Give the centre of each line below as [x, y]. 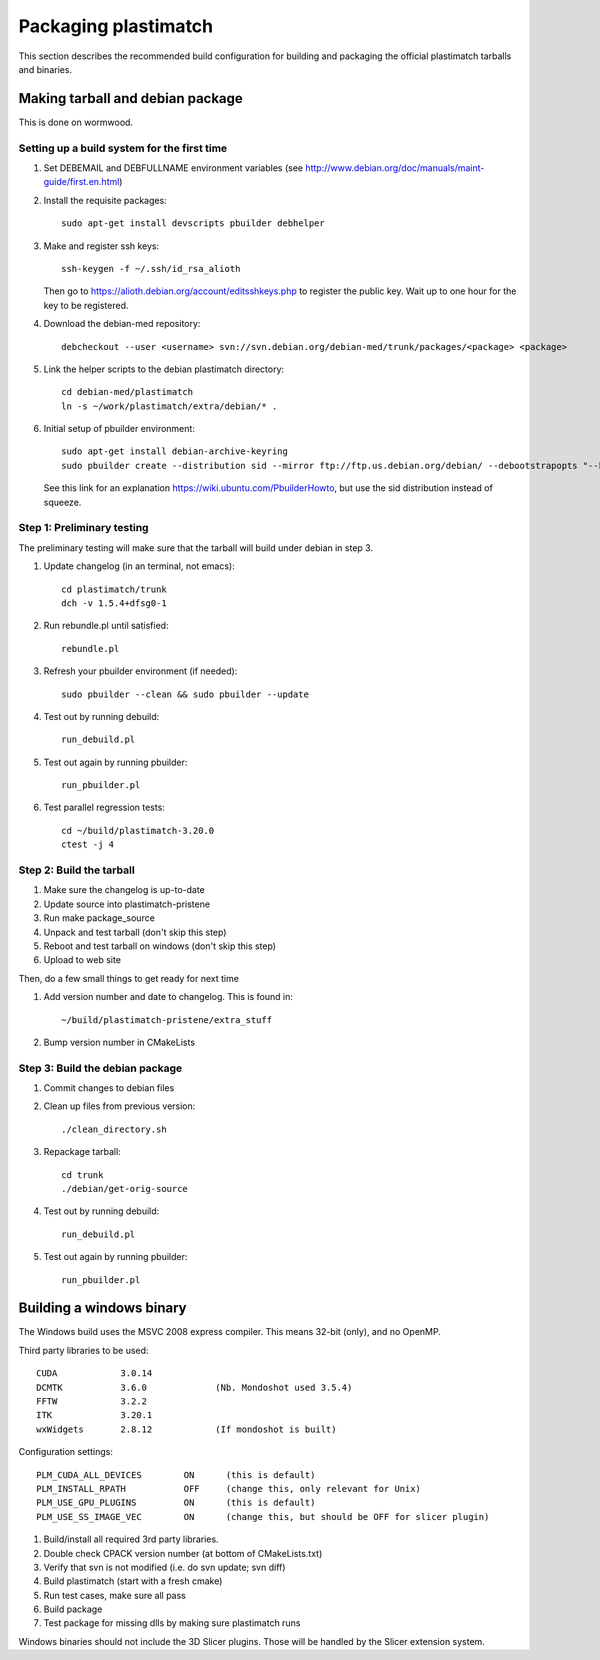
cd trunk [82, 1174]
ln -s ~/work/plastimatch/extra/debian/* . [169, 406]
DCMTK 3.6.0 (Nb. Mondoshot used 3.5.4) [194, 1387]
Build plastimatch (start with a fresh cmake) [133, 1581]
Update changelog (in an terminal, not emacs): [139, 566]
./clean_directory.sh [114, 1129]
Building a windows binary [102, 1308]
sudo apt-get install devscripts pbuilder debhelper [193, 223]
